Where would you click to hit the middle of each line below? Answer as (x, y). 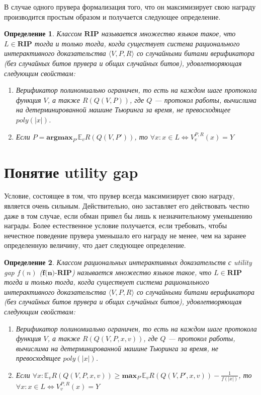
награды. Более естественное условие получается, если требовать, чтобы (116, 225)
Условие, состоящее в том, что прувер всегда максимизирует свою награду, (119, 196)
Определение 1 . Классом (43, 34)
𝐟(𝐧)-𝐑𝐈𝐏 (57, 273)
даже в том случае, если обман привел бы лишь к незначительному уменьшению (128, 215)
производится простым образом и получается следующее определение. (112, 16)
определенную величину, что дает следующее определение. (95, 245)
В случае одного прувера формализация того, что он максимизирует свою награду (130, 7)
